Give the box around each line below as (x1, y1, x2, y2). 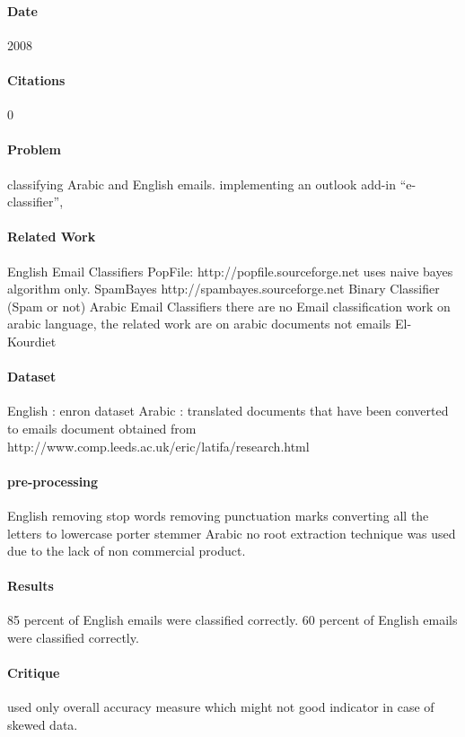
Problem (7, 140, 61, 159)
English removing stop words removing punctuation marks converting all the (7, 505, 429, 524)
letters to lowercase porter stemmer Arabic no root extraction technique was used (7, 523, 456, 542)
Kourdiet (7, 331, 57, 350)
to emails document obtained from (7, 418, 197, 437)
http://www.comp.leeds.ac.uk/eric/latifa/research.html (7, 436, 310, 455)
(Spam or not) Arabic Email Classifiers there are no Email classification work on (7, 296, 451, 315)
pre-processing (7, 471, 99, 490)
